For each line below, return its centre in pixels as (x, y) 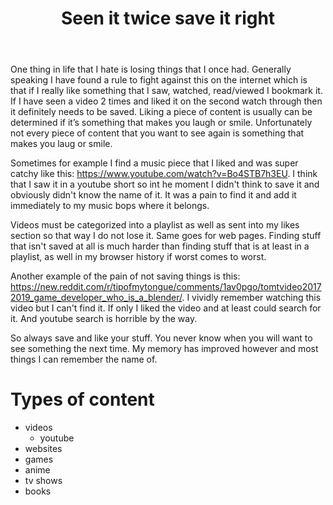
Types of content (82, 399)
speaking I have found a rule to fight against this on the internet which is (159, 80)
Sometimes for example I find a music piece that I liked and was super (154, 163)
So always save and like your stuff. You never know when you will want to (161, 338)
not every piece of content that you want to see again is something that (157, 133)
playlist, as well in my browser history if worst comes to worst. (138, 257)
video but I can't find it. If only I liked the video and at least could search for (166, 308)
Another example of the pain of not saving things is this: (125, 276)
